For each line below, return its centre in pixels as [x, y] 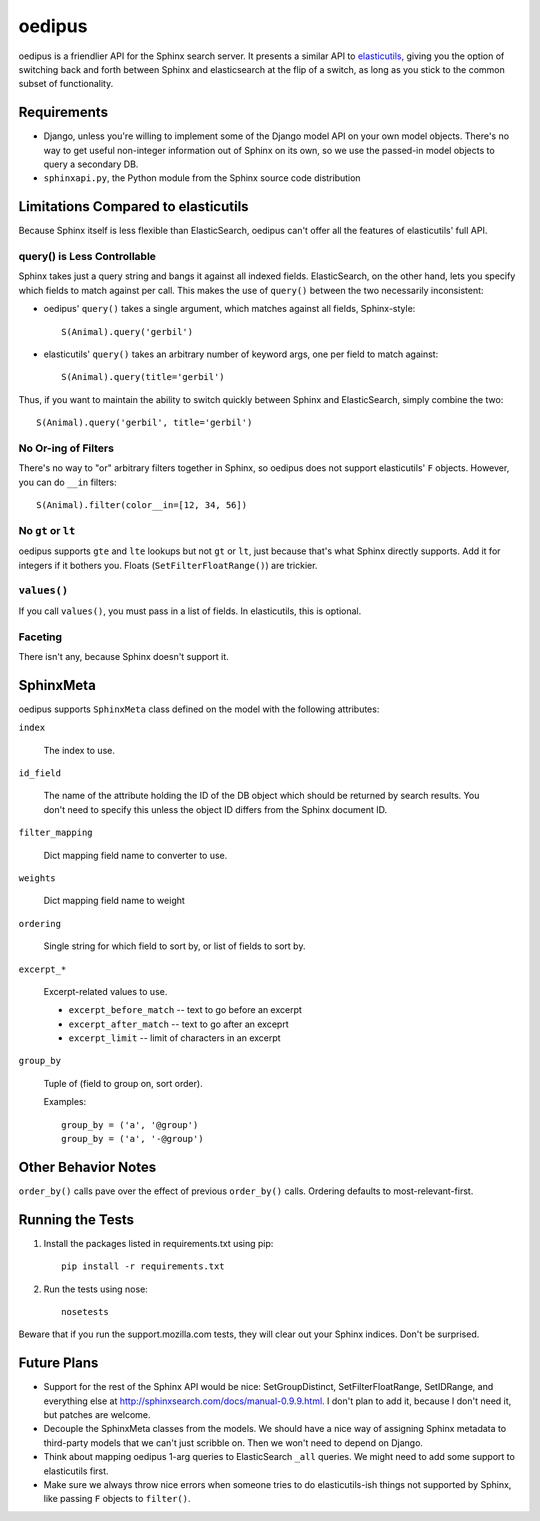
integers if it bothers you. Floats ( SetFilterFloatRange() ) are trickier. [168, 565]
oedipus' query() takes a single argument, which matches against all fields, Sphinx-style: [229, 309]
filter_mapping [56, 833]
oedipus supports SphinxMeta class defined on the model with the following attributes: [199, 709]
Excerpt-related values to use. [105, 991]
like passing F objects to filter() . [117, 1499]
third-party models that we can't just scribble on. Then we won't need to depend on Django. [233, 1442]
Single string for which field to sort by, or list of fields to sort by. [174, 946]
